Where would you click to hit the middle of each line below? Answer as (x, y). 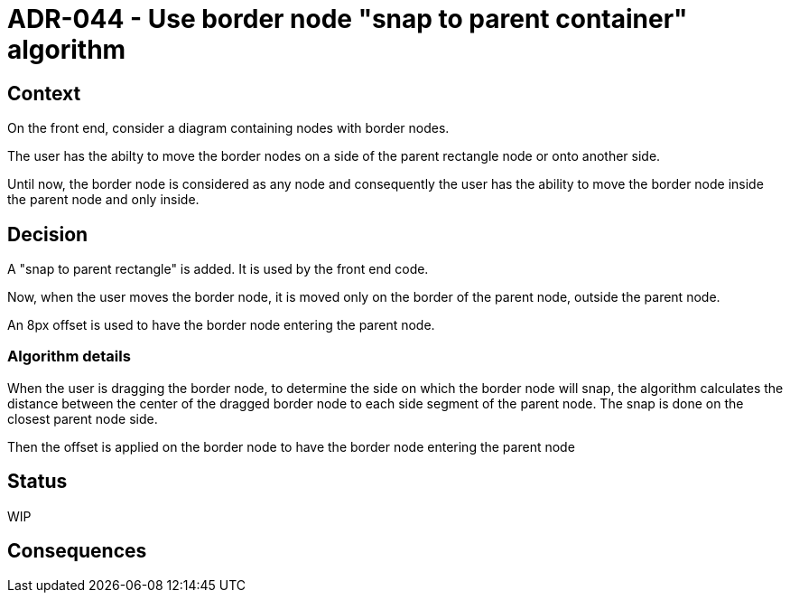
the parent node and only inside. (103, 200)
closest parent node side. (83, 418)
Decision (48, 234)
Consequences (77, 551)
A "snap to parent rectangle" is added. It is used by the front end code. (218, 269)
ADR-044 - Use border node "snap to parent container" (348, 19)
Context (44, 93)
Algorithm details (69, 356)
